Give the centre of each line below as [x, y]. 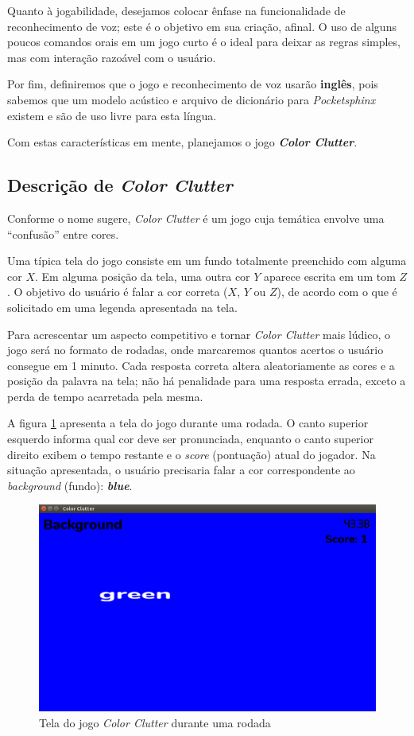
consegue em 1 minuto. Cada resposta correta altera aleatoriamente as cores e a [201, 365]
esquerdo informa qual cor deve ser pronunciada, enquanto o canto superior [190, 439]
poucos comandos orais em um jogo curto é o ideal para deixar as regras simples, [204, 42]
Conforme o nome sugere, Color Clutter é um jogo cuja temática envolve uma [196, 218]
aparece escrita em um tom [330, 276]
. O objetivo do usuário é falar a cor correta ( [118, 292]
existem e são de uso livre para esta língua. [112, 115]
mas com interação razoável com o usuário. [112, 57]
